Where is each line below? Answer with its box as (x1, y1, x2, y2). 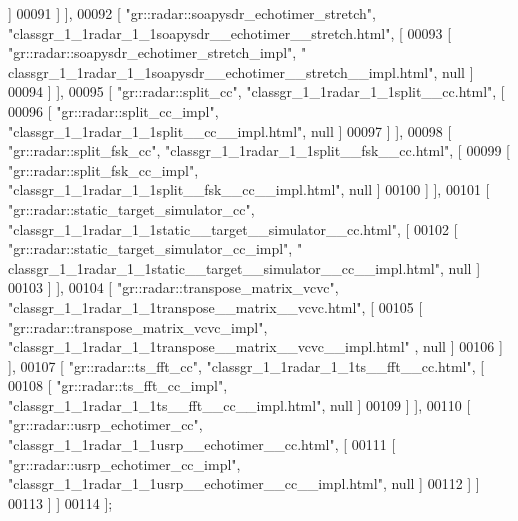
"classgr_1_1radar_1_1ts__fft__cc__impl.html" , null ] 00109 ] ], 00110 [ (8, 394, 471, 415)
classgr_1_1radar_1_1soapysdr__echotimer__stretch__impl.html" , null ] (8, 61, 474, 82)
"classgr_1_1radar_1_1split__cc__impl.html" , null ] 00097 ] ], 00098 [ (8, 120, 452, 141)
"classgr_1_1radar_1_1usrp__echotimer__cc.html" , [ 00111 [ (8, 434, 396, 455)
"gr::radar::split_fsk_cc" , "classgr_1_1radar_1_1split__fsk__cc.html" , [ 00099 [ (8, 140, 510, 161)
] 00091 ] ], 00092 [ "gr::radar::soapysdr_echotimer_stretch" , (8, 3, 376, 23)
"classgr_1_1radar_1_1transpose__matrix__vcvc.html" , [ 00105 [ (8, 296, 423, 317)
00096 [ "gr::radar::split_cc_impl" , (8, 100, 219, 121)
